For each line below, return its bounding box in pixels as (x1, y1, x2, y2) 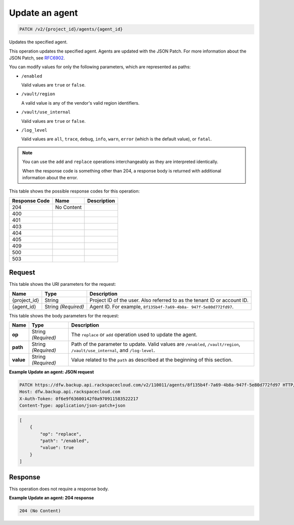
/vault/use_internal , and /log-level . (71, 347, 155, 354)
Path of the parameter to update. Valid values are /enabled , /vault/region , (71, 341, 241, 348)
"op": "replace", (40, 431, 82, 437)
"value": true (40, 445, 74, 450)
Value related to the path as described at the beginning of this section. (71, 357, 233, 363)
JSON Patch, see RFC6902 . (9, 55, 65, 61)
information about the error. (22, 174, 78, 180)
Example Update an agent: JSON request (9, 369, 94, 375)
